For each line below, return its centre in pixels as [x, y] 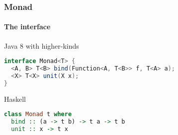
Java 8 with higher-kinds [42, 45]
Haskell [15, 99]
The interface [27, 27]
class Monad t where [38, 114]
